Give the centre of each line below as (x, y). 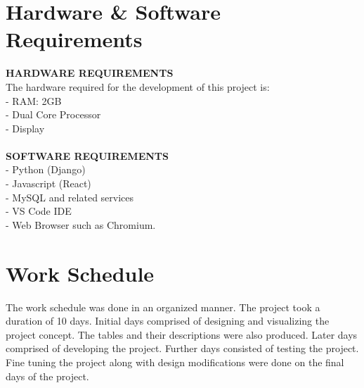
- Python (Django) (46, 169)
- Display (25, 128)
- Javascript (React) (48, 183)
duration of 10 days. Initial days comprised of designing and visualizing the (168, 321)
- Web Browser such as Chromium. (81, 224)
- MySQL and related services (70, 197)
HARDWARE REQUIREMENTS (90, 73)
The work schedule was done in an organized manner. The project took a (163, 307)
